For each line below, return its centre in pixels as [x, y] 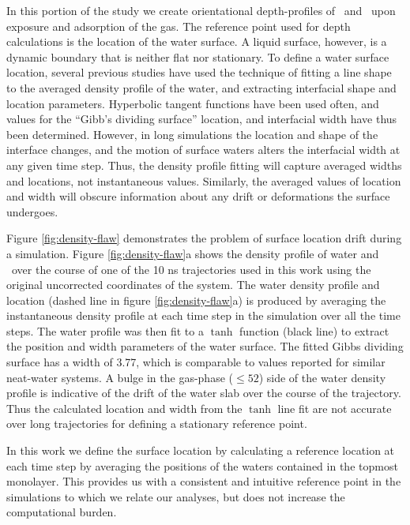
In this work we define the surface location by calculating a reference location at [201, 450]
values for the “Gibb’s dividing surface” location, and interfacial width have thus [202, 119]
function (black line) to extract [314, 330]
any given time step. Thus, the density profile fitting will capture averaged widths [204, 165]
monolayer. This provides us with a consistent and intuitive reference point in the [204, 481]
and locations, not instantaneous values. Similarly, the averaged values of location [204, 180]
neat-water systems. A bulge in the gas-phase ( [120, 377]
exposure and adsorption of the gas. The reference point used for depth [179, 26]
